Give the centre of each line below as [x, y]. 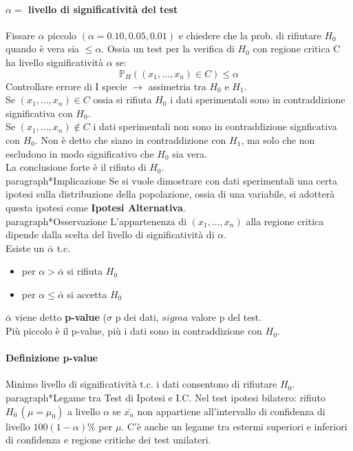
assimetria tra [177, 86]
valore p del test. [226, 317]
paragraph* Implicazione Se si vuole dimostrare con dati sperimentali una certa [171, 180]
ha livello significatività [55, 62]
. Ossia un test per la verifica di [168, 49]
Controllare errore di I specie [66, 86]
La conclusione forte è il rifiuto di [76, 167]
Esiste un [25, 248]
